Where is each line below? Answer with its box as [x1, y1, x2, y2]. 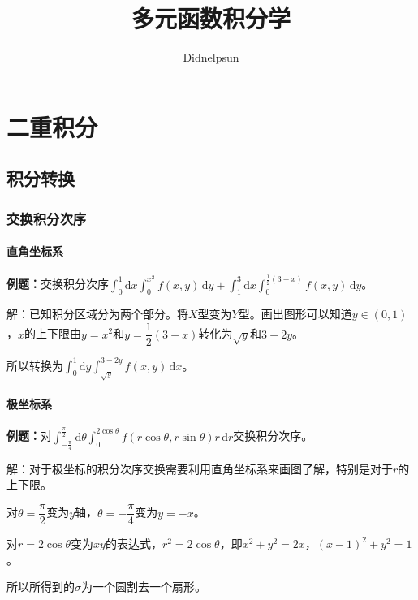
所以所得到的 [6, 578, 75, 595]
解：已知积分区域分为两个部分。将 [6, 305, 188, 322]
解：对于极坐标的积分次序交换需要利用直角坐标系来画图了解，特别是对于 [6, 460, 393, 477]
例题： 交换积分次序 [6, 275, 109, 292]
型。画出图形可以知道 [238, 305, 352, 322]
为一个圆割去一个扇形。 [81, 578, 206, 595]
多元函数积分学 [131, 2, 291, 35]
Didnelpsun [183, 49, 239, 66]
